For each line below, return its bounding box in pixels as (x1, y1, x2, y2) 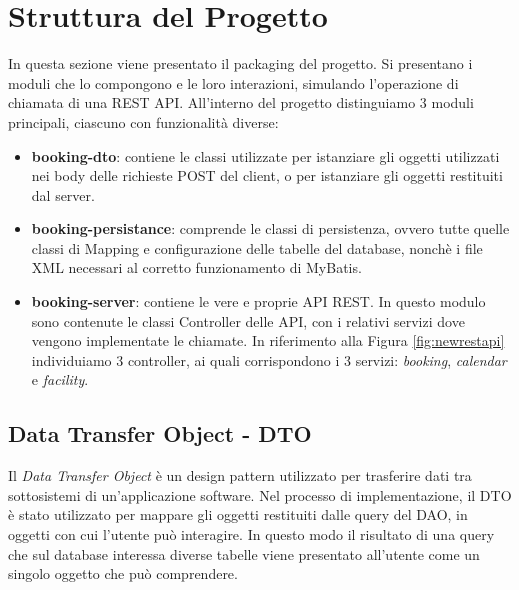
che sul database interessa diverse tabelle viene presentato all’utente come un (8, 543, 480, 564)
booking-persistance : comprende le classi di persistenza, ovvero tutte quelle (31, 218, 510, 239)
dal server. (31, 184, 95, 205)
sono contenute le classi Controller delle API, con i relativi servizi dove (31, 310, 465, 331)
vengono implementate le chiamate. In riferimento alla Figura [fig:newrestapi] (31, 330, 505, 351)
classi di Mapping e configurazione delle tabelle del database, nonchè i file (31, 237, 483, 258)
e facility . (31, 369, 89, 390)
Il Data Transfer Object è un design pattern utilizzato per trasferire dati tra (8, 465, 472, 486)
